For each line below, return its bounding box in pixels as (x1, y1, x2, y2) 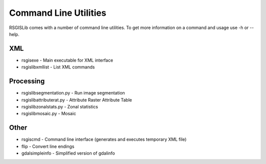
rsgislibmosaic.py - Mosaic (21, 111, 76, 117)
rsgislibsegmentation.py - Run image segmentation (21, 90, 125, 96)
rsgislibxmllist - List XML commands (21, 64, 95, 70)
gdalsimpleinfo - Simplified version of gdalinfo (21, 150, 115, 156)
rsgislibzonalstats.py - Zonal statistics (21, 103, 99, 109)
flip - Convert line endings (21, 143, 75, 149)
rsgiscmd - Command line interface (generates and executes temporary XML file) (21, 136, 187, 142)
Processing (9, 77, 45, 86)
